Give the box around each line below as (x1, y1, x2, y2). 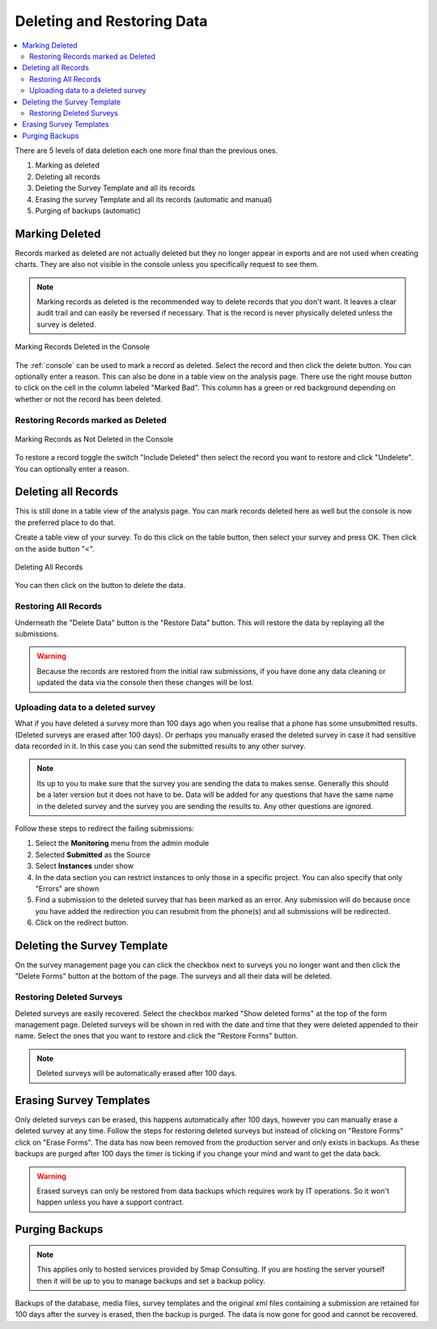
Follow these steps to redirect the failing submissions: (15, 823, 194, 833)
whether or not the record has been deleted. (15, 394, 163, 404)
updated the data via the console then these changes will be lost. (36, 678, 254, 688)
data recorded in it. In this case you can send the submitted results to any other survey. (15, 741, 306, 751)
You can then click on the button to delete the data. (15, 581, 186, 590)
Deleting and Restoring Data (15, 12, 208, 30)
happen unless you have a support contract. (36, 1197, 185, 1207)
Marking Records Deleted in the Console (15, 342, 150, 352)
